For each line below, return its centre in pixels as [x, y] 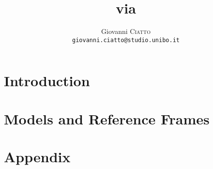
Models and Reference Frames [107, 118]
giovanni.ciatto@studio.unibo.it [126, 40]
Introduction [47, 81]
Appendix [37, 157]
